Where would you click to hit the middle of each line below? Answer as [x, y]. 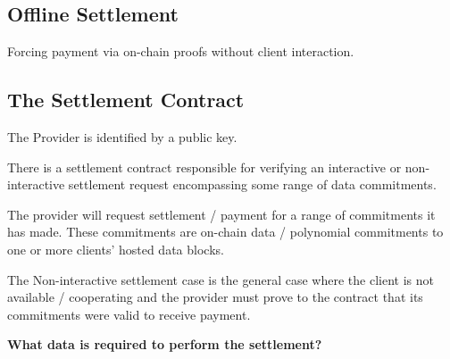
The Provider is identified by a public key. [122, 137]
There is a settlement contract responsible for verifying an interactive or [204, 167]
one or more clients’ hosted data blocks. [116, 249]
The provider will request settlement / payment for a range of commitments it [221, 214]
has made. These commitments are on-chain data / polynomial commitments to [225, 232]
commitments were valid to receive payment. [129, 314]
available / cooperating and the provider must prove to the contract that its [215, 297]
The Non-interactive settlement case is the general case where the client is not [221, 279]
